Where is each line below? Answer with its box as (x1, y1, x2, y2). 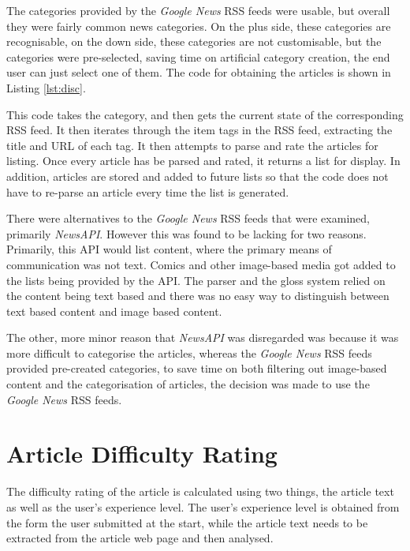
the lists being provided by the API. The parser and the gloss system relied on (6, 272, 386, 288)
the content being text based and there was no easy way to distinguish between (6, 287, 389, 304)
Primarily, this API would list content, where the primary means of (6, 241, 332, 257)
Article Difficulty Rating (6, 437, 278, 470)
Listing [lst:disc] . (6, 79, 86, 96)
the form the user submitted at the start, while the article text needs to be (6, 514, 368, 530)
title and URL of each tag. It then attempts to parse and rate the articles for (6, 137, 378, 153)
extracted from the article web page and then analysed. (6, 530, 274, 546)
